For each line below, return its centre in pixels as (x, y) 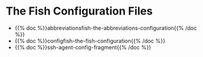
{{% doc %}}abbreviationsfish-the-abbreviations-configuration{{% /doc (106, 28)
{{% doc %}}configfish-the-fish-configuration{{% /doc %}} (90, 41)
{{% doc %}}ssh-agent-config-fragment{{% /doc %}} (83, 47)
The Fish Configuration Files (79, 11)
